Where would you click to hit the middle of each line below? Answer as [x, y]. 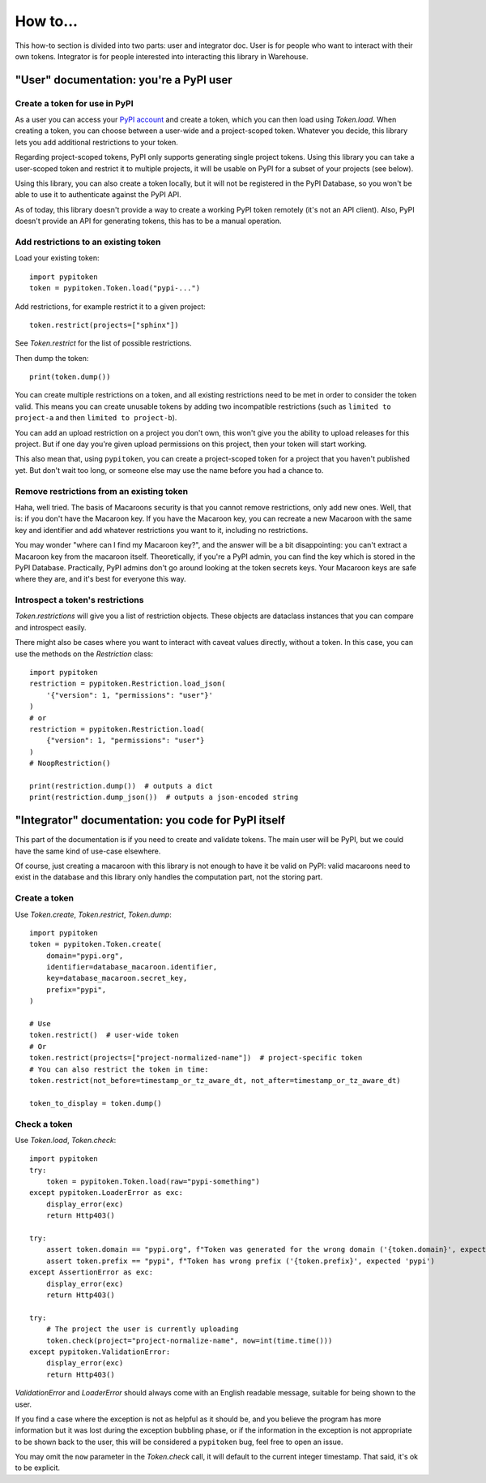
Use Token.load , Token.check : [66, 1140]
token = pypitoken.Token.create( [96, 944]
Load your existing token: [58, 258]
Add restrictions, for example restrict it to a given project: [110, 306]
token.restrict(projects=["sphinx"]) [104, 325]
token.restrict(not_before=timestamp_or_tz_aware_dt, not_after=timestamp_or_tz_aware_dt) [215, 1080]
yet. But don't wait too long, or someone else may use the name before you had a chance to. [169, 470]
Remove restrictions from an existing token [102, 491]
